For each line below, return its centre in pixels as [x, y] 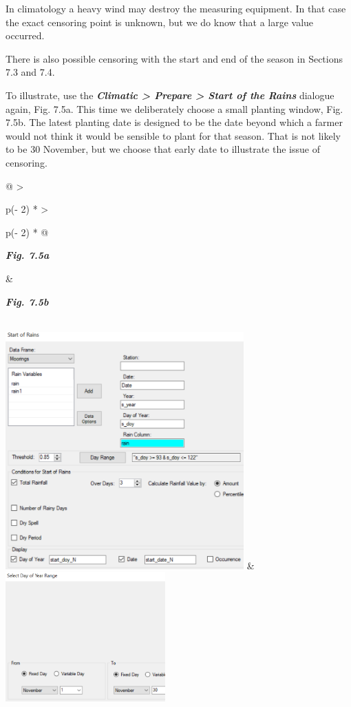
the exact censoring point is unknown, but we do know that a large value [160, 22]
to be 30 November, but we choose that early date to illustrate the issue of [163, 149]
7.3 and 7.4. [30, 72]
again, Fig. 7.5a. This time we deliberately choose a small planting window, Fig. [174, 108]
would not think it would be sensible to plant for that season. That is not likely [173, 135]
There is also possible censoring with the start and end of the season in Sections [174, 58]
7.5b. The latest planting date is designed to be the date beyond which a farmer [174, 122]
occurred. [25, 35]
